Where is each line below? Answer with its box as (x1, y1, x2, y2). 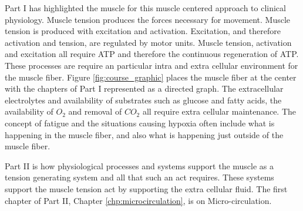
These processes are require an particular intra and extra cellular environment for (5, 59, 298, 71)
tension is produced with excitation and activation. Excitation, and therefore (5, 25, 281, 37)
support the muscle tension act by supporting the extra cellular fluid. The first (5, 182, 288, 195)
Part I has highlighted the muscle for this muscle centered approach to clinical (5, 2, 286, 14)
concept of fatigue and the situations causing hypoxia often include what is (5, 116, 275, 129)
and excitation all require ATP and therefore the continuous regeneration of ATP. (5, 48, 299, 60)
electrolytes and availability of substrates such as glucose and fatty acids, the (5, 93, 282, 106)
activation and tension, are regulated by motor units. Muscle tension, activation (5, 36, 292, 48)
